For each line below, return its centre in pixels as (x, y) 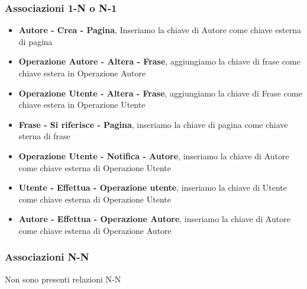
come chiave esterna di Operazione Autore (95, 230)
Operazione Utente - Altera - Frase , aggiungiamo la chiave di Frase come (160, 93)
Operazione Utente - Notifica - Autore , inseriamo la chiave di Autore (154, 155)
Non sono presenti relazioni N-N (63, 279)
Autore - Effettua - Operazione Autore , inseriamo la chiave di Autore (154, 219)
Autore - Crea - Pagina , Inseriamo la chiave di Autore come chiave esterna (160, 30)
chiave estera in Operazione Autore (82, 73)
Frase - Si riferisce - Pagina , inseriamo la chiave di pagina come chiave (153, 124)
